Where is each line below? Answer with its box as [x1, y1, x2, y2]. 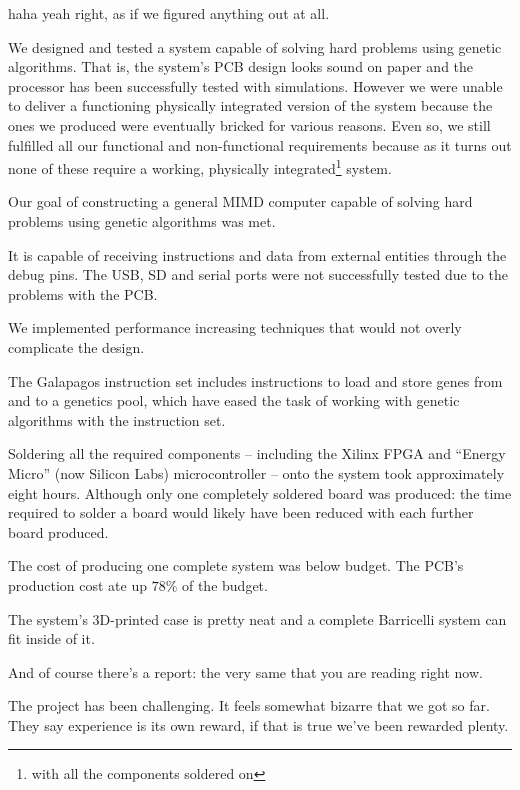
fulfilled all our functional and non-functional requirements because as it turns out [8, 134, 512, 155]
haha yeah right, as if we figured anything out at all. [8, 3, 330, 23]
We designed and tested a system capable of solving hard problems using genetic [8, 36, 502, 57]
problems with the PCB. [8, 283, 158, 304]
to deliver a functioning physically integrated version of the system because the [8, 95, 493, 116]
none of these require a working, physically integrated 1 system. [8, 155, 392, 178]
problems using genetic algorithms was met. [8, 211, 276, 231]
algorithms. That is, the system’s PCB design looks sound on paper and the [8, 56, 474, 77]
